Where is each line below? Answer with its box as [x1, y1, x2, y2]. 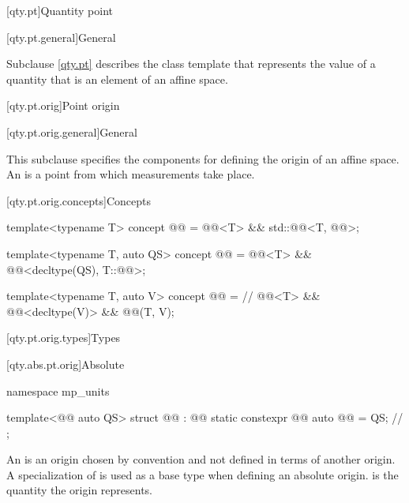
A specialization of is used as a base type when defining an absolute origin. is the [6, 466, 399, 482]
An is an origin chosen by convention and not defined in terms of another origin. [6, 451, 396, 467]
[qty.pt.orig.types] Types [6, 329, 121, 346]
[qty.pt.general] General [6, 28, 116, 45]
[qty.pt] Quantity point [6, 2, 114, 18]
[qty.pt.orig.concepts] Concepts [6, 192, 152, 208]
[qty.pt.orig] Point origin [6, 97, 120, 114]
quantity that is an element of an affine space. [6, 70, 228, 87]
